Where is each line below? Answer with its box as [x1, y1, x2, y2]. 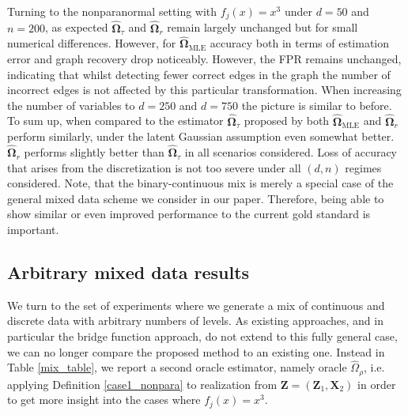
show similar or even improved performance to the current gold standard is [7, 206, 371, 222]
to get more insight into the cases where [7, 391, 201, 408]
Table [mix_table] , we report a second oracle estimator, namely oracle [7, 359, 347, 375]
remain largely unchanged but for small [167, 19, 358, 36]
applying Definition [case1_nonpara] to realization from [7, 375, 278, 392]
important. [7, 221, 59, 238]
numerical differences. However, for [7, 35, 176, 51]
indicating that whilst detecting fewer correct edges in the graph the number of [7, 66, 391, 82]
